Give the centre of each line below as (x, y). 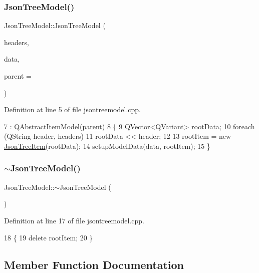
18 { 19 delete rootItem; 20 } (49, 237)
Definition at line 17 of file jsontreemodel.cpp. (74, 220)
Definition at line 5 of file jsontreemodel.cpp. (72, 109)
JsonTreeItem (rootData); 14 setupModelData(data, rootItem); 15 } (107, 146)
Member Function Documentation (94, 264)
